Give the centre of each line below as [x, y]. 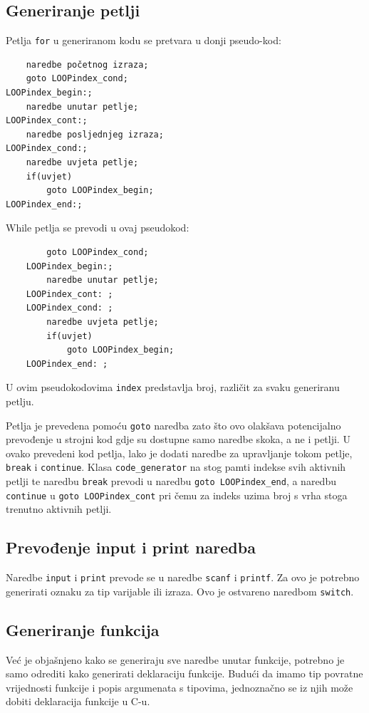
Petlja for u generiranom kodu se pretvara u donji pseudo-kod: [144, 40]
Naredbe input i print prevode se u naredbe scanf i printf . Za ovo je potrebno [183, 577]
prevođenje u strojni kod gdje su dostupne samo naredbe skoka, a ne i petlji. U [178, 439]
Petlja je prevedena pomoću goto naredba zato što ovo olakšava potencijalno [173, 425]
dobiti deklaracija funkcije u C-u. [78, 701]
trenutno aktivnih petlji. [59, 509]
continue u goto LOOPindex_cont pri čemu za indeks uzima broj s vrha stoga [177, 495]
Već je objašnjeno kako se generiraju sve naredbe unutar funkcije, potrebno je [175, 659]
